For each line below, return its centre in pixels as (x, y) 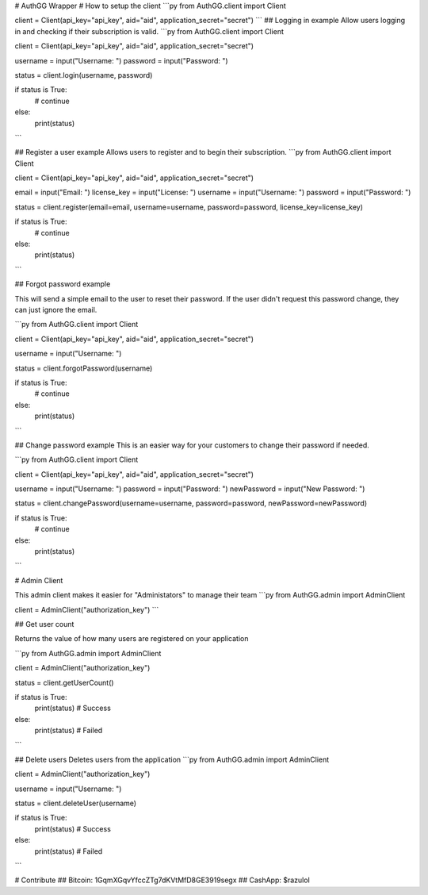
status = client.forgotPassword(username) (84, 368)
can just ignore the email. (56, 309)
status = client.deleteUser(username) (76, 803)
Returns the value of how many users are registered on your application (132, 639)
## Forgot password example (63, 284)
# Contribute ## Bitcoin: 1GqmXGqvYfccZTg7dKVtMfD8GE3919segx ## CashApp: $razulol (162, 880)
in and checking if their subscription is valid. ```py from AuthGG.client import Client (149, 31)
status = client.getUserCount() (64, 682)
